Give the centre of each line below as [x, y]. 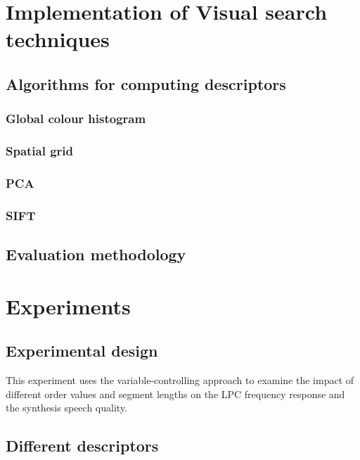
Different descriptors [82, 446]
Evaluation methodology [96, 254]
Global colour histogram [76, 119]
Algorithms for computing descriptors [146, 83]
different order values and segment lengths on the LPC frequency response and [175, 394]
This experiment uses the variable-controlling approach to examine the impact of [180, 380]
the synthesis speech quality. [66, 408]
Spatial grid [40, 151]
